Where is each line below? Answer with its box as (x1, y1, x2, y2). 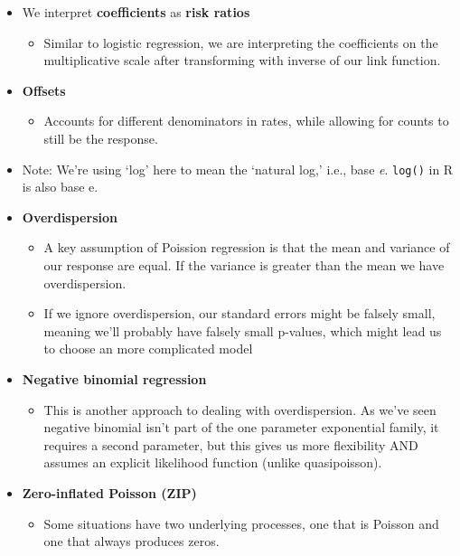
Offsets (22, 80, 66, 99)
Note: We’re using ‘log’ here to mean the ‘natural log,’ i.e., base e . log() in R (22, 159, 454, 178)
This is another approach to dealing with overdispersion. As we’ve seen (43, 400, 437, 419)
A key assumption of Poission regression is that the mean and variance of (43, 238, 450, 257)
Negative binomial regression (22, 369, 207, 388)
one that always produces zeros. (43, 532, 220, 551)
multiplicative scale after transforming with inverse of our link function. (43, 51, 441, 70)
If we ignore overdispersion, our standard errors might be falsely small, (43, 304, 436, 323)
